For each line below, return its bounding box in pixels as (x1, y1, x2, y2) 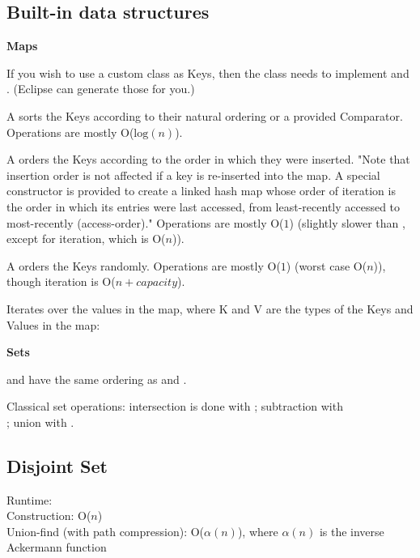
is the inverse (319, 522, 384, 539)
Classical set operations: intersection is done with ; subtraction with (6, 398, 343, 415)
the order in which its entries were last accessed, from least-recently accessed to (6, 198, 401, 215)
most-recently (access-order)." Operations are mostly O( (6, 214, 284, 231)
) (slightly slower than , (289, 214, 405, 231)
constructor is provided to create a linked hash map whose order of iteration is (6, 182, 396, 199)
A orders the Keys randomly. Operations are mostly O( (6, 257, 281, 274)
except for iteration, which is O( (6, 230, 166, 247)
